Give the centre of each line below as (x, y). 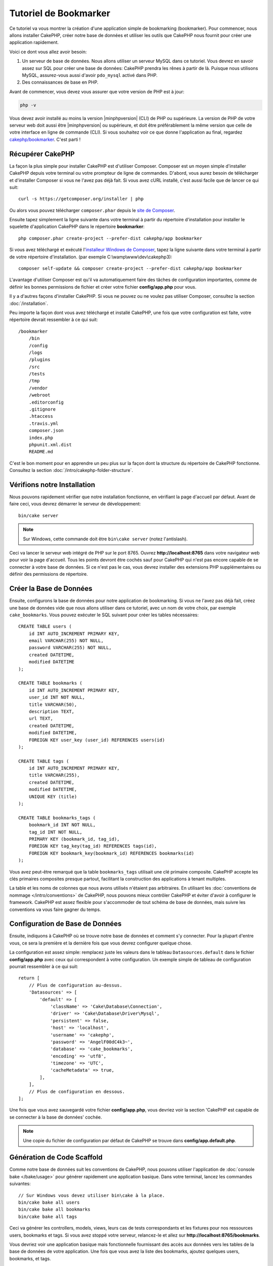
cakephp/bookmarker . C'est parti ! (45, 139)
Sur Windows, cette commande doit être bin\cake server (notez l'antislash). (105, 539)
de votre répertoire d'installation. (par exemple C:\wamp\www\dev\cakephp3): (91, 257)
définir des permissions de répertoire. (49, 574)
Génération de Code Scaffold (56, 1157)
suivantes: (20, 1184)
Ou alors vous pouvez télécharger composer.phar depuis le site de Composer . (92, 210)
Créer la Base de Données (51, 589)
